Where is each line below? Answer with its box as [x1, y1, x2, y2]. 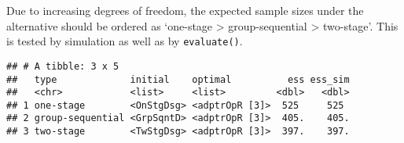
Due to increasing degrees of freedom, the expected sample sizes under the [6, 2, 364, 18]
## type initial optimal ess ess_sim [6, 73, 350, 85]
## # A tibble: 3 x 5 [6, 60, 119, 72]
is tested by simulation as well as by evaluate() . [6, 33, 243, 49]
